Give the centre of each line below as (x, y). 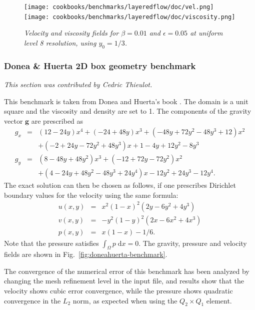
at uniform (206, 33)
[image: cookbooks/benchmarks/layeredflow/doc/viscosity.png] (130, 17)
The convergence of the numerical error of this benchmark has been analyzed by (127, 271)
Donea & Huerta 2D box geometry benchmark (100, 65)
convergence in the (32, 300)
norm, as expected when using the (125, 300)
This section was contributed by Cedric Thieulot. (78, 84)
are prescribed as (57, 120)
